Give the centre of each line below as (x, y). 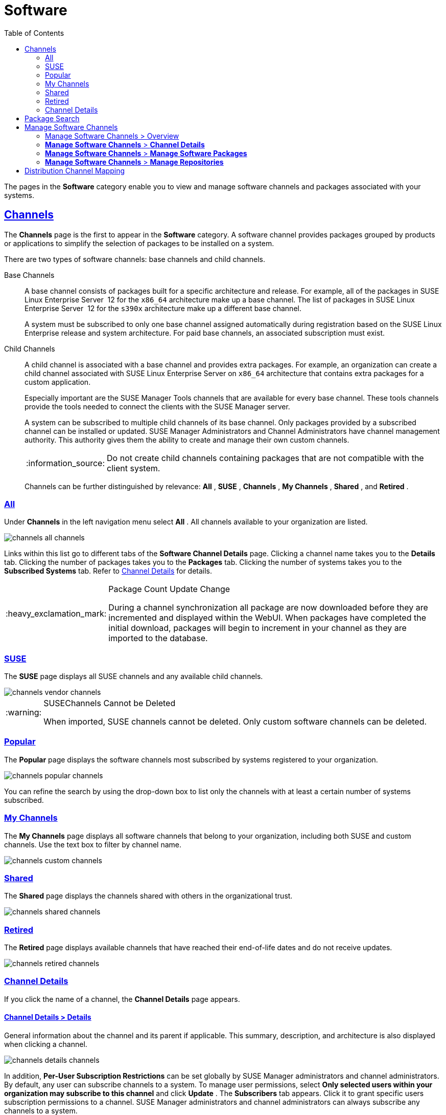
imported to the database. (158, 638)
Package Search (52, 118)
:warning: (24, 713)
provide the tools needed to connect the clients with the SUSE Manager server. (157, 406)
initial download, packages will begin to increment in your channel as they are (257, 628)
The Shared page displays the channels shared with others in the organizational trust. (148, 896)
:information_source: (66, 463)
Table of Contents (34, 33)
